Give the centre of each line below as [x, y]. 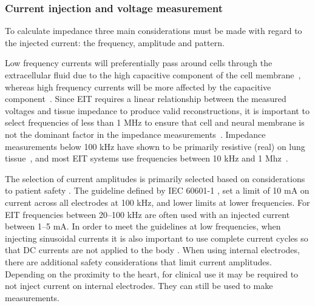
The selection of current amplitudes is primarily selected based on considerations [155, 178]
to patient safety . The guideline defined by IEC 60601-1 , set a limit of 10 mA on [157, 190]
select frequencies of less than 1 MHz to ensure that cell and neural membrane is [155, 122]
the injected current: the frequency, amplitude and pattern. [115, 42]
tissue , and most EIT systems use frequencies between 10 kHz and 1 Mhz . [147, 158]
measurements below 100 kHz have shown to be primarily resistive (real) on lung [155, 146]
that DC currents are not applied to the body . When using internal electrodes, [152, 250]
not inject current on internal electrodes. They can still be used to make [139, 286]
